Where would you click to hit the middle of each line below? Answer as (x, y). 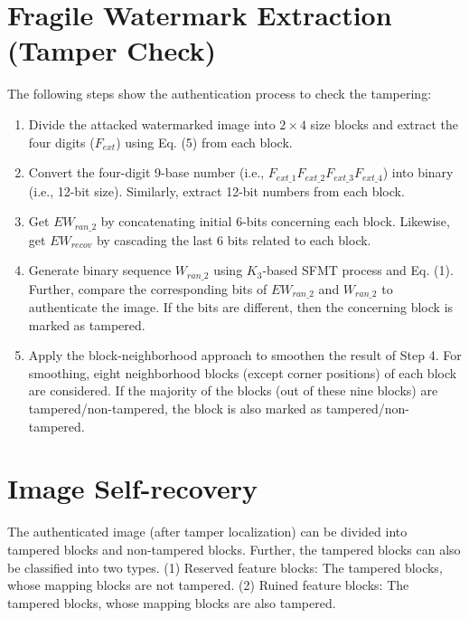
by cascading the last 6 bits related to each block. (234, 239)
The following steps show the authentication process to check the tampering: (220, 94)
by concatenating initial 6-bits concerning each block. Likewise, (275, 221)
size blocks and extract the (385, 124)
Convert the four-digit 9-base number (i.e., (146, 172)
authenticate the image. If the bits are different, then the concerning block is (241, 307)
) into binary (418, 172)
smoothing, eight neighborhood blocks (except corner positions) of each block (243, 372)
